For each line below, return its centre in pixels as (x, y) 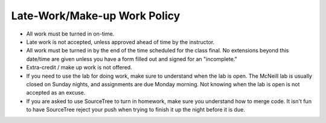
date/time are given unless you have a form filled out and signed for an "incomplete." (132, 59)
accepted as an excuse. (56, 93)
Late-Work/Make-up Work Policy (96, 16)
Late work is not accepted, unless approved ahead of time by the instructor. (120, 42)
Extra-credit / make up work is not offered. (79, 68)
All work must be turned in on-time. (70, 34)
